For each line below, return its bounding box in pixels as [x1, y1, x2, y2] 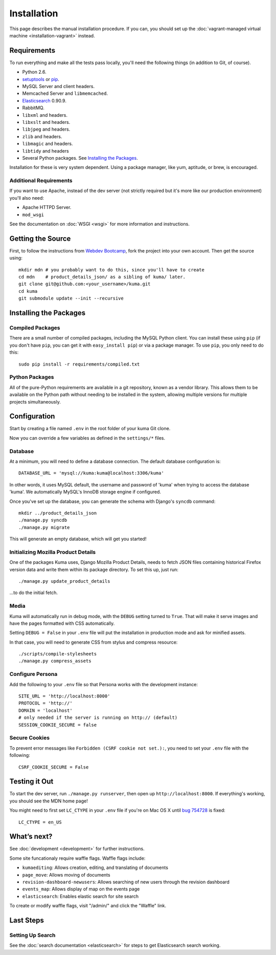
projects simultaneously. [9, 398, 61, 405]
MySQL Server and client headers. [22, 83, 95, 90]
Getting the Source [9, 234, 71, 243]
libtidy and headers [22, 147, 69, 154]
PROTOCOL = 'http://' [18, 701, 73, 706]
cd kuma [18, 288, 38, 294]
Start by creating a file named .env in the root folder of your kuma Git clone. [9, 426, 171, 432]
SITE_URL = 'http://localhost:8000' [18, 693, 110, 699]
